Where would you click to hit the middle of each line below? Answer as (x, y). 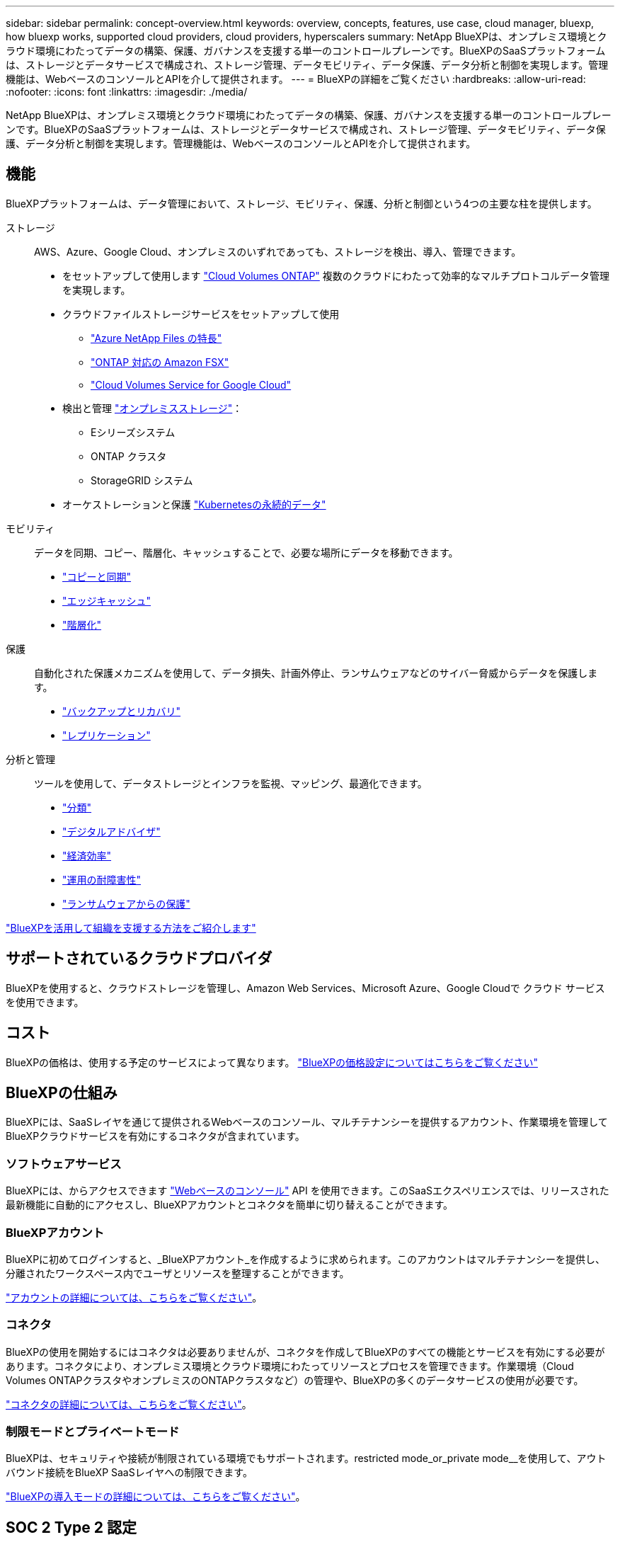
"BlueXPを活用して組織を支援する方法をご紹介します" (131, 927)
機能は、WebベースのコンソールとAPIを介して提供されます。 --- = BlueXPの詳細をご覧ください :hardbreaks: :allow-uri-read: (296, 79)
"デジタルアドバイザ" (111, 831)
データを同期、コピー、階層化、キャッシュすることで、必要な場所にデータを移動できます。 (246, 552)
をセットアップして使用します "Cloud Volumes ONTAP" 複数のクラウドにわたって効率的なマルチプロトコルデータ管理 (336, 275)
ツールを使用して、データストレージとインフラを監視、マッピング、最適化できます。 (231, 783)
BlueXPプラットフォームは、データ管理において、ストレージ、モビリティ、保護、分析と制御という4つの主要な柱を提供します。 (302, 203)
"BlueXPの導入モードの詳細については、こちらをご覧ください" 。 (156, 1497)
